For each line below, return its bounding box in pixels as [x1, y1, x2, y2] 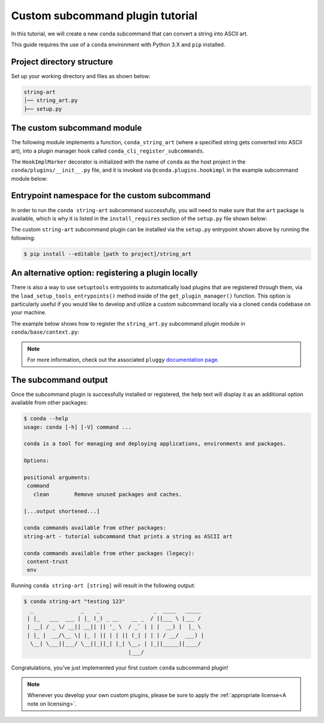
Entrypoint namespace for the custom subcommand [11, 191, 211, 201]
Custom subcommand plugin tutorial [11, 9, 198, 22]
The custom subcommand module [11, 123, 142, 133]
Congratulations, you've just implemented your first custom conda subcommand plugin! [11, 664, 229, 671]
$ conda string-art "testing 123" [23, 598, 125, 605]
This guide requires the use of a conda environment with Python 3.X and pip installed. [11, 41, 226, 48]
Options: [23, 457, 50, 464]
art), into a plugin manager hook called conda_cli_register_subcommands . [11, 147, 205, 154]
